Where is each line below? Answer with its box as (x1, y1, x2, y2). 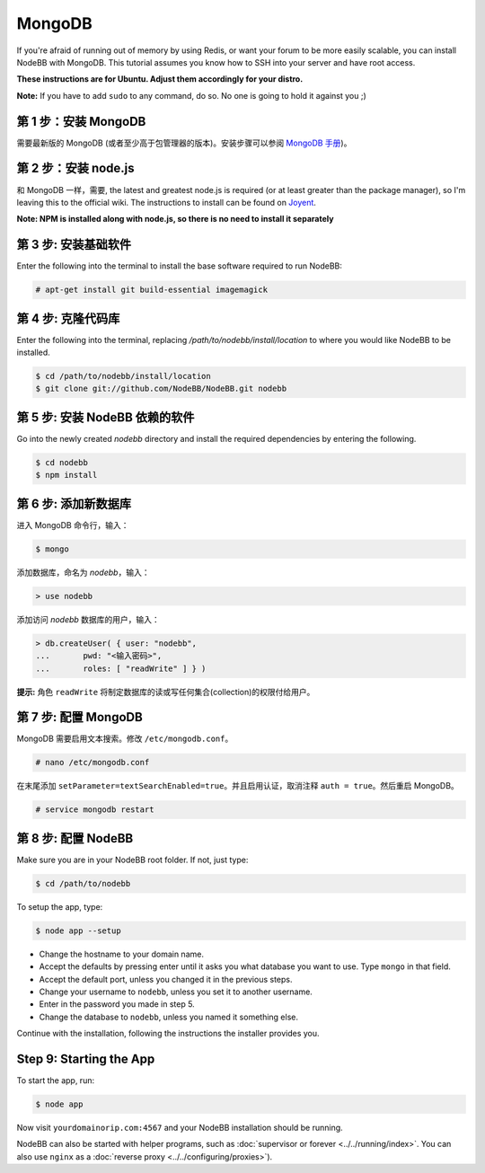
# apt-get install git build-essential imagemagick (35, 285, 269, 295)
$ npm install (35, 470, 98, 481)
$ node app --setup (35, 925, 121, 936)
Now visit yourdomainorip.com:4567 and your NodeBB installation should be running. (16, 1123, 343, 1133)
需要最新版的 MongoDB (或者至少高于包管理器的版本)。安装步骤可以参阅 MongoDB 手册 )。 (16, 137, 352, 148)
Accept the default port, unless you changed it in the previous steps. (39, 974, 293, 984)
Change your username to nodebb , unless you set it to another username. (39, 986, 313, 997)
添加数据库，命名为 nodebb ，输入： (16, 567, 150, 578)
